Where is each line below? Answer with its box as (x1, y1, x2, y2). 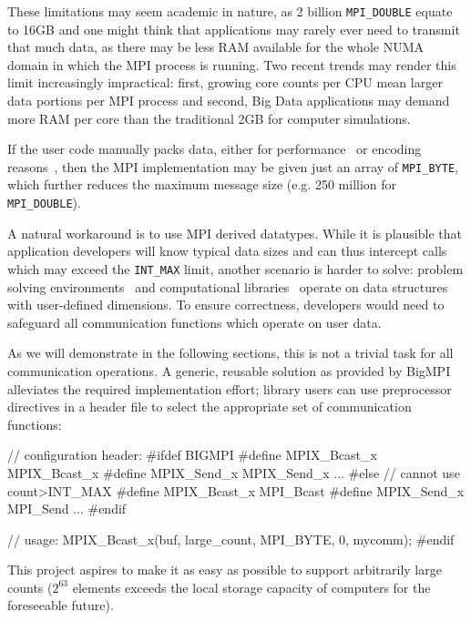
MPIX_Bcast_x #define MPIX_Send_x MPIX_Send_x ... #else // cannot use (7, 463, 460, 482)
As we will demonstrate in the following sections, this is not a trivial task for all (7, 343, 454, 362)
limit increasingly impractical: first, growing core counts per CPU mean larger (7, 73, 443, 92)
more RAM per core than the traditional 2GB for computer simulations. (7, 108, 411, 127)
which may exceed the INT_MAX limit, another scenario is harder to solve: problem (7, 259, 464, 278)
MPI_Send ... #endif (7, 499, 127, 518)
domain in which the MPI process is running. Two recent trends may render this (7, 55, 456, 74)
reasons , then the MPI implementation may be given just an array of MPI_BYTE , (7, 157, 458, 176)
